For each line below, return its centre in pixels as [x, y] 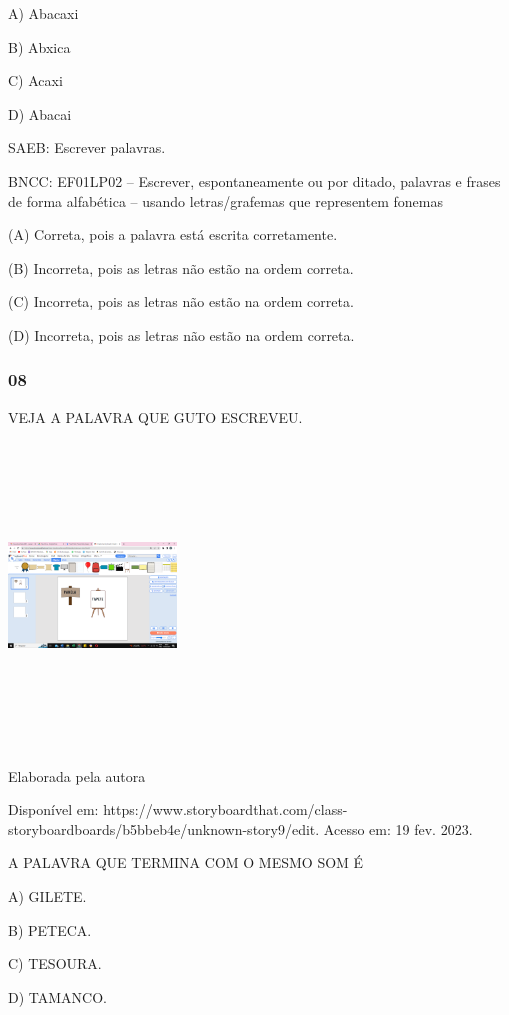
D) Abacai [40, 113]
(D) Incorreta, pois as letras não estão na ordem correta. [181, 334]
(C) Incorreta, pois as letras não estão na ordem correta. [181, 301]
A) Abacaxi [43, 13]
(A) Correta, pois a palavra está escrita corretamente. [173, 234]
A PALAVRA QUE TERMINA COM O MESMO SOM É [186, 862]
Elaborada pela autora [77, 775]
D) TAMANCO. [57, 996]
